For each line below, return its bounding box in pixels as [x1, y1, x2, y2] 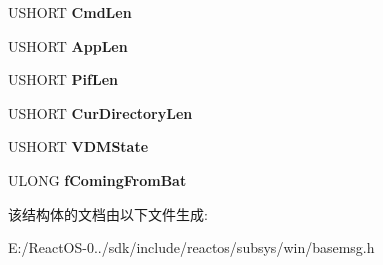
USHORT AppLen [8, 35, 128, 56]
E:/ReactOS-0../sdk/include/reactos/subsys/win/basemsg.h [8, 237, 375, 258]
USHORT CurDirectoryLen [8, 102, 193, 123]
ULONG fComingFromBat [8, 169, 187, 190]
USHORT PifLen [8, 69, 118, 90]
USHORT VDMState [8, 136, 149, 157]
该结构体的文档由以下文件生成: [8, 203, 208, 224]
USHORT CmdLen [8, 2, 132, 22]
